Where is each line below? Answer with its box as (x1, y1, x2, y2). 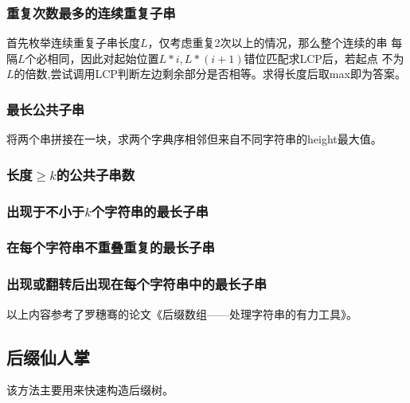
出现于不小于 (6, 201, 85, 221)
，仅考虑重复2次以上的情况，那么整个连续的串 (147, 34, 388, 51)
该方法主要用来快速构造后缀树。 (6, 381, 174, 398)
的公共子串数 (56, 164, 135, 184)
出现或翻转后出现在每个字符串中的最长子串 (6, 274, 267, 294)
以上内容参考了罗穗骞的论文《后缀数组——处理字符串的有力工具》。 (6, 305, 357, 322)
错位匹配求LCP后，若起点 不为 (244, 49, 404, 66)
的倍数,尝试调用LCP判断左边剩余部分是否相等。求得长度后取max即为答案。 (14, 65, 406, 82)
